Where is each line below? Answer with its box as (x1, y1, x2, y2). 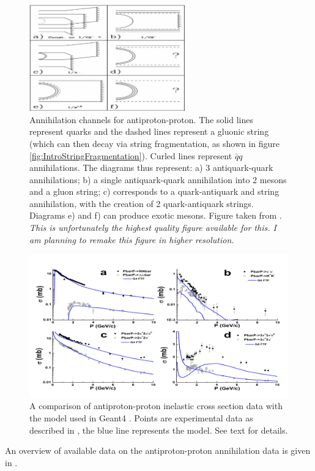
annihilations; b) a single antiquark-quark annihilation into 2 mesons (29, 173, 287, 186)
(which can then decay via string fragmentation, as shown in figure (29, 137, 280, 149)
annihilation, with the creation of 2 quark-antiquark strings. (29, 197, 254, 209)
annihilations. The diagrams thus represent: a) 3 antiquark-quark (29, 161, 273, 174)
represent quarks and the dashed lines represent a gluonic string (29, 125, 269, 138)
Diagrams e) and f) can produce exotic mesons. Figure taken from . (29, 209, 282, 222)
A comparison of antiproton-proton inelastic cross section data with (29, 399, 283, 412)
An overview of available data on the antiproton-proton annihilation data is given (5, 444, 311, 457)
